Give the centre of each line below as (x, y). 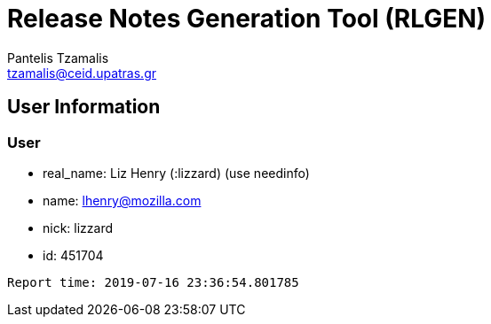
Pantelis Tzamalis (58, 58)
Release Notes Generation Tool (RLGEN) (247, 19)
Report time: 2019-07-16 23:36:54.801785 (153, 282)
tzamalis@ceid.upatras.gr (82, 73)
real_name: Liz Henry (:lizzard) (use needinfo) (176, 173)
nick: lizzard (78, 228)
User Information (84, 107)
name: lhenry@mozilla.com (122, 200)
